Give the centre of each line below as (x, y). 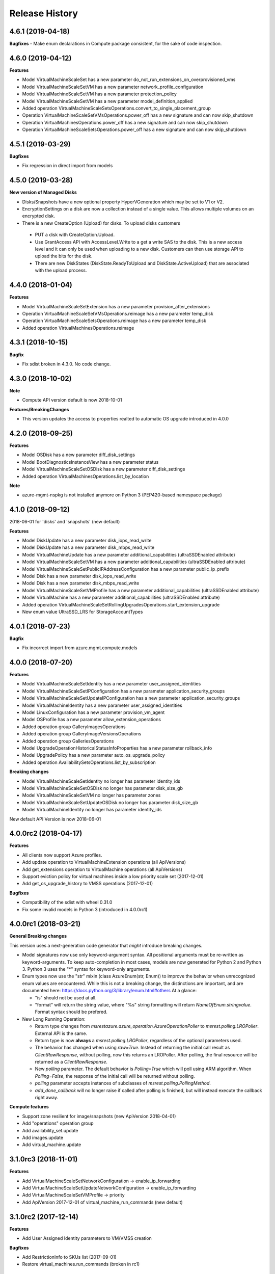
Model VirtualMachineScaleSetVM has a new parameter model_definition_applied (107, 101)
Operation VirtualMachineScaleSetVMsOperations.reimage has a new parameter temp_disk (118, 313)
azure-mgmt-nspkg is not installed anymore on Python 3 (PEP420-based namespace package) (122, 495)
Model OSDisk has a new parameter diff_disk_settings (78, 455)
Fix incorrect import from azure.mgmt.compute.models (80, 648)
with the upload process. (61, 271)
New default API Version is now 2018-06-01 (55, 819)
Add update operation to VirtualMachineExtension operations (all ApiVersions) (104, 862)
